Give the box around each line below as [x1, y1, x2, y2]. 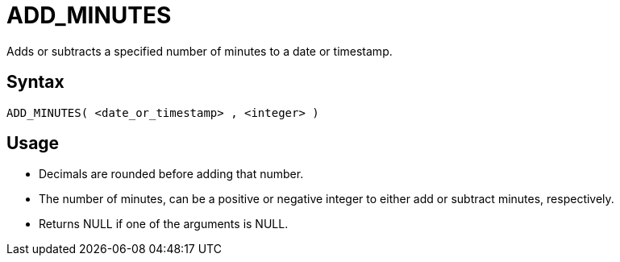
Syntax [6, 72, 64, 93]
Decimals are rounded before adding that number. [39, 167, 304, 181]
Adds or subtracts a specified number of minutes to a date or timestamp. [6, 44, 393, 58]
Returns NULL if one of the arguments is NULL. [39, 217, 289, 231]
